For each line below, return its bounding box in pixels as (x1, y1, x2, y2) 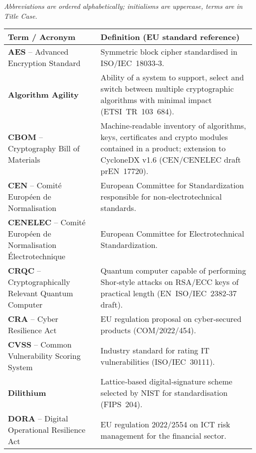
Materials (8, 154, 40, 166)
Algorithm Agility (8, 88, 79, 100)
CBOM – (8, 131, 43, 143)
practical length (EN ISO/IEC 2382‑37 (100, 287, 237, 299)
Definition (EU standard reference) (100, 31, 240, 43)
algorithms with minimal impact (100, 94, 212, 106)
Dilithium (8, 387, 46, 399)
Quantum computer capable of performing (100, 265, 246, 277)
